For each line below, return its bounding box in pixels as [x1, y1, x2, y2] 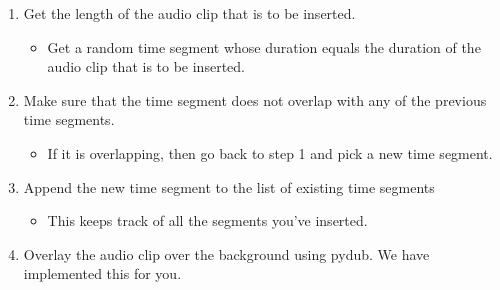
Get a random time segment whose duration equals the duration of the [47, 36, 481, 57]
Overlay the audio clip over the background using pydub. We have [23, 243, 430, 264]
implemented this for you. [23, 263, 182, 284]
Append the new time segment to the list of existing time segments [23, 176, 435, 197]
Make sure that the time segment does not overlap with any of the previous [23, 89, 487, 110]
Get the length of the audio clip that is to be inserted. [23, 3, 356, 23]
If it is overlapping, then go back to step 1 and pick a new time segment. [47, 142, 493, 163]
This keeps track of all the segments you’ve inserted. [47, 210, 368, 231]
